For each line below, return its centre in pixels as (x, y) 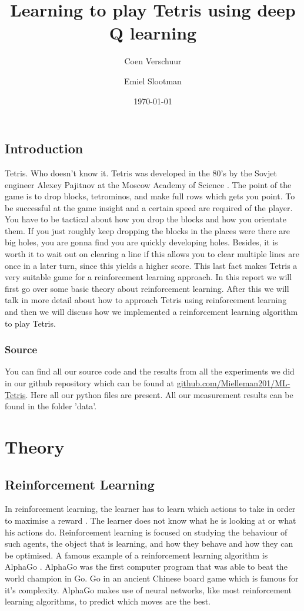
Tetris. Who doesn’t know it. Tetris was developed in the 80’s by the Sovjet (141, 173)
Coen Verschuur (153, 61)
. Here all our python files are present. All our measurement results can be (159, 394)
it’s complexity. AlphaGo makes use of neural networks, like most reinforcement (148, 589)
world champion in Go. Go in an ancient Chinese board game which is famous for (152, 578)
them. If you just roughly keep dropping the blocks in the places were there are (147, 230)
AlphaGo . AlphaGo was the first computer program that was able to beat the (146, 566)
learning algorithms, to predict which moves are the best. (108, 601)
